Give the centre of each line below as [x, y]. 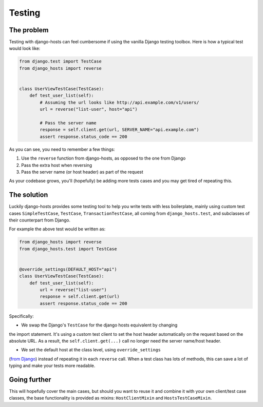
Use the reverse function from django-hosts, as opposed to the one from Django [103, 158]
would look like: [25, 48]
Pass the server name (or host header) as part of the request [82, 172]
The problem [29, 30]
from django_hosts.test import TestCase [68, 249]
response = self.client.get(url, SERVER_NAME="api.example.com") [119, 130]
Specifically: [21, 316]
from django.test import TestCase [60, 61]
